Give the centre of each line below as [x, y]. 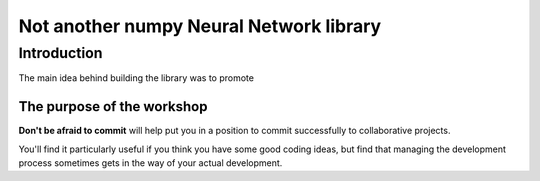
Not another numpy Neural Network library [200, 26]
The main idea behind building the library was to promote [136, 78]
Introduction [60, 53]
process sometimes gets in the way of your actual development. [150, 163]
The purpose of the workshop [113, 106]
